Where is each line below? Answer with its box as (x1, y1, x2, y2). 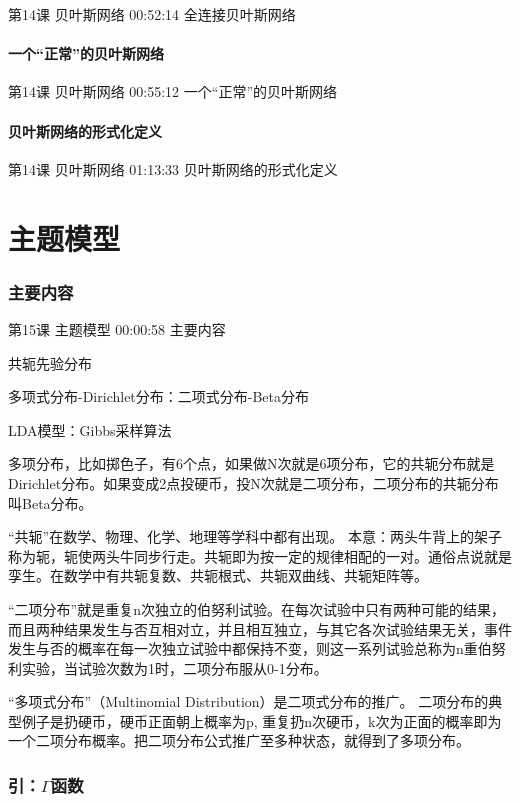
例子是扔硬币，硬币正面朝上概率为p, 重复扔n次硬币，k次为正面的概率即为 (21, 710, 502, 731)
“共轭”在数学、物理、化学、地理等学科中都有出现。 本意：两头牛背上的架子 (8, 526, 502, 547)
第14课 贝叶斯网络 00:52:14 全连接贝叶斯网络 (8, 4, 296, 24)
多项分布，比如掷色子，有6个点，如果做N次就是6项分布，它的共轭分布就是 (8, 453, 495, 474)
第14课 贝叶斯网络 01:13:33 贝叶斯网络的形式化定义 (8, 158, 338, 179)
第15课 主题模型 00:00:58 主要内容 (8, 318, 226, 339)
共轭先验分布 (8, 352, 92, 373)
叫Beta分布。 (8, 492, 93, 513)
